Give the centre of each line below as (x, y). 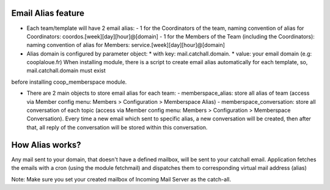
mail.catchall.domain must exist (66, 71)
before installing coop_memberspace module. (69, 82)
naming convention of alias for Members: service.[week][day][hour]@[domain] (126, 45)
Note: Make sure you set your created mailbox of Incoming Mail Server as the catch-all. (121, 179)
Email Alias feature (48, 13)
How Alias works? (46, 144)
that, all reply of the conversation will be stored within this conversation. (117, 127)
